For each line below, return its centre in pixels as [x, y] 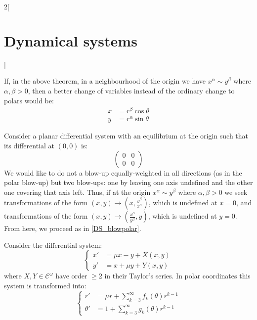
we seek [236, 192]
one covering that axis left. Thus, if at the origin [77, 192]
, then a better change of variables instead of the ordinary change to [131, 90]
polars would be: [29, 100]
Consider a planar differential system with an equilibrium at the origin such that [126, 136]
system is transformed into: [45, 286]
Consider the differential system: [53, 245]
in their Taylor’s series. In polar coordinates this [177, 276]
